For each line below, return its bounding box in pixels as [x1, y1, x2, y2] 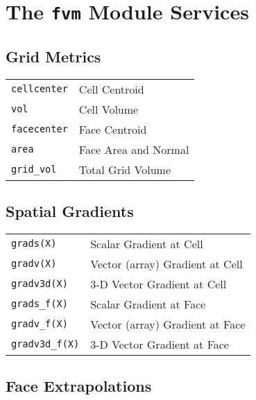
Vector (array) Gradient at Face [90, 315, 246, 332]
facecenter [11, 123, 68, 135]
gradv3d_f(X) [11, 338, 80, 350]
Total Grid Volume [78, 161, 171, 177]
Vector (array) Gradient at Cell [90, 255, 243, 272]
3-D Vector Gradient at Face [90, 336, 229, 352]
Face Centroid [78, 121, 147, 137]
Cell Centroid [78, 80, 144, 97]
